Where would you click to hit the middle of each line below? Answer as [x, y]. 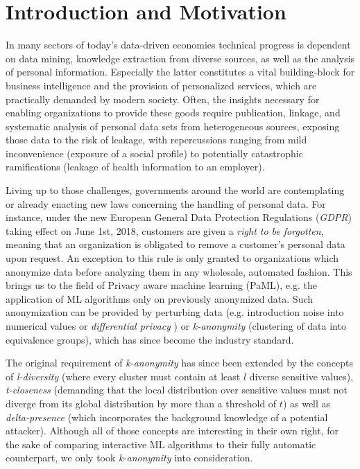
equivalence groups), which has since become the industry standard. [150, 339]
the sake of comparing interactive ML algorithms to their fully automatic [161, 444]
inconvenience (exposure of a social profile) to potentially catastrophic [154, 153]
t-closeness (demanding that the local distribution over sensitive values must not [177, 390]
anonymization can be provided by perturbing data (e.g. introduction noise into [175, 312]
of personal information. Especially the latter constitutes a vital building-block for [180, 72]
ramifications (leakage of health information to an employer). [135, 167]
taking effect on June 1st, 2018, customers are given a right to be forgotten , [165, 230]
